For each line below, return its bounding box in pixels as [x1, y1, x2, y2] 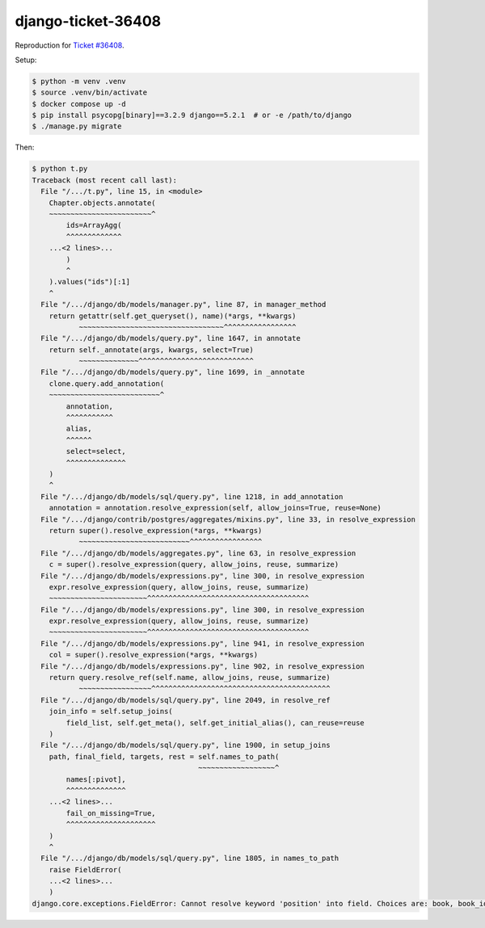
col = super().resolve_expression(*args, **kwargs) [48, 650, 259, 660]
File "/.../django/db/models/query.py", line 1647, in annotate [40, 334, 301, 343]
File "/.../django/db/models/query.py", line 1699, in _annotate [40, 367, 306, 377]
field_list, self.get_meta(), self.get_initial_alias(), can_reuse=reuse [65, 718, 365, 727]
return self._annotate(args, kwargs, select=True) [48, 345, 254, 355]
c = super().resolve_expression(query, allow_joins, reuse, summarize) [48, 560, 339, 569]
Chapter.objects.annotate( [48, 198, 157, 208]
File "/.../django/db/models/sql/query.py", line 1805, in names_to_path [40, 854, 339, 863]
